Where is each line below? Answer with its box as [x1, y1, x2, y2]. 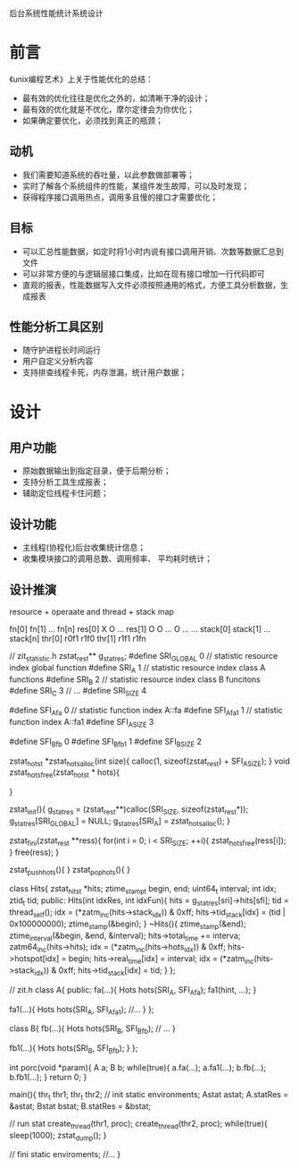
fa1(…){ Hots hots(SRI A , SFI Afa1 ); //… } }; [9, 1003, 154, 1017]
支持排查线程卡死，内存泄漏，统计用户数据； [21, 367, 187, 378]
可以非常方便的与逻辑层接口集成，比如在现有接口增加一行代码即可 [21, 268, 265, 279]
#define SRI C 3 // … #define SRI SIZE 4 [9, 686, 147, 698]
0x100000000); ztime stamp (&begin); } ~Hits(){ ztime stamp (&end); [9, 918, 246, 931]
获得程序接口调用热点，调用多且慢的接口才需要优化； [21, 192, 219, 202]
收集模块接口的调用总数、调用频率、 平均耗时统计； [21, 553, 212, 564]
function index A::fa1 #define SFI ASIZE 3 [9, 716, 154, 729]
